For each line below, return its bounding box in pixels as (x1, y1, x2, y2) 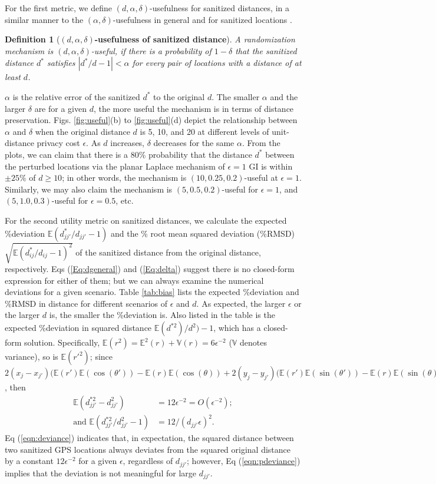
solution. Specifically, (24, 336, 100, 349)
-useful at (244, 171, 278, 184)
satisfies (47, 57, 75, 69)
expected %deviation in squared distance (5, 321, 152, 334)
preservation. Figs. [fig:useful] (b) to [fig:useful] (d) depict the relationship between (5, 114, 298, 126)
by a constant (5, 455, 54, 467)
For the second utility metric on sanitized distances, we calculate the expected (5, 214, 287, 226)
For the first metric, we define (5, 2, 112, 14)
